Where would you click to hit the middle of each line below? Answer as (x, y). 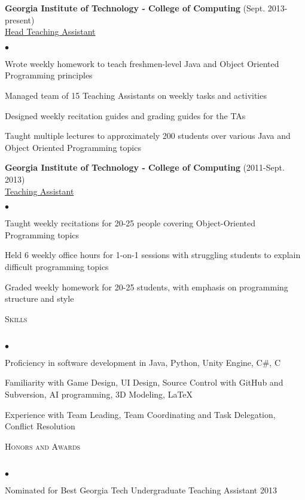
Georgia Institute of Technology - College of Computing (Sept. (135, 8)
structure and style (39, 299)
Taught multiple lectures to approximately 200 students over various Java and (148, 136)
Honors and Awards (43, 446)
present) (20, 19)
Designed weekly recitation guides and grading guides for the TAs (125, 115)
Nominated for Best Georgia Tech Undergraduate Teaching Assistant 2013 (141, 490)
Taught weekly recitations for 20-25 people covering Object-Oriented (130, 223)
